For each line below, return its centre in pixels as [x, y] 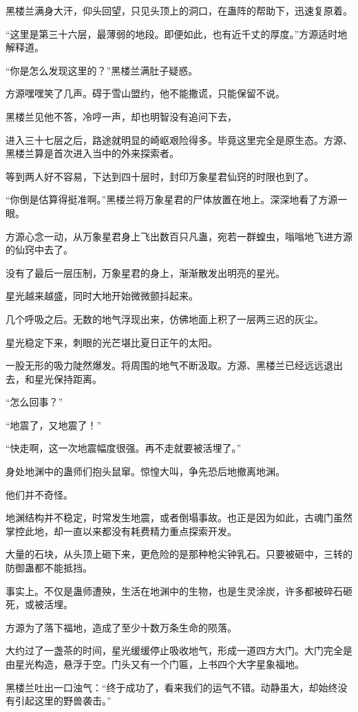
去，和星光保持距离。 [54, 378]
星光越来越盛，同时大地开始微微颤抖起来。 [102, 296]
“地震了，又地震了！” [54, 425]
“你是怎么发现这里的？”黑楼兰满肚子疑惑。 [102, 70]
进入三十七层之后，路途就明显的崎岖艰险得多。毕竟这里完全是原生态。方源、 [179, 139]
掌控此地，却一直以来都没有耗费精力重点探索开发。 [121, 531]
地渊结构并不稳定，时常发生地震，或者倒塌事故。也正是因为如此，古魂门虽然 [179, 517]
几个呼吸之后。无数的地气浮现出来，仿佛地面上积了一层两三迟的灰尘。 [165, 318]
